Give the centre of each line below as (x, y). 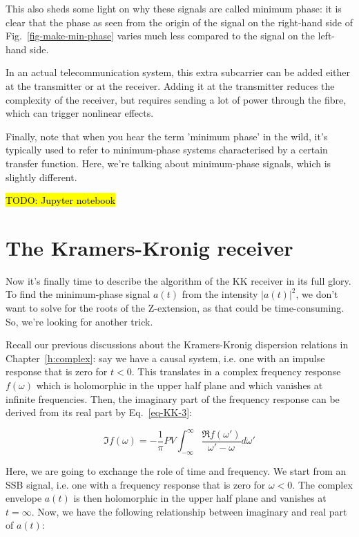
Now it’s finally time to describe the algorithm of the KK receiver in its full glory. (178, 280)
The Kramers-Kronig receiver (149, 247)
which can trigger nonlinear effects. (80, 113)
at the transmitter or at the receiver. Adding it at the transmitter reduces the (170, 85)
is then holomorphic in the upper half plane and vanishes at (200, 498)
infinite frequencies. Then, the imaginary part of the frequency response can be (173, 398)
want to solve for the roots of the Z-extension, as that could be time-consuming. (175, 308)
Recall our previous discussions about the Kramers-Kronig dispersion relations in (177, 345)
